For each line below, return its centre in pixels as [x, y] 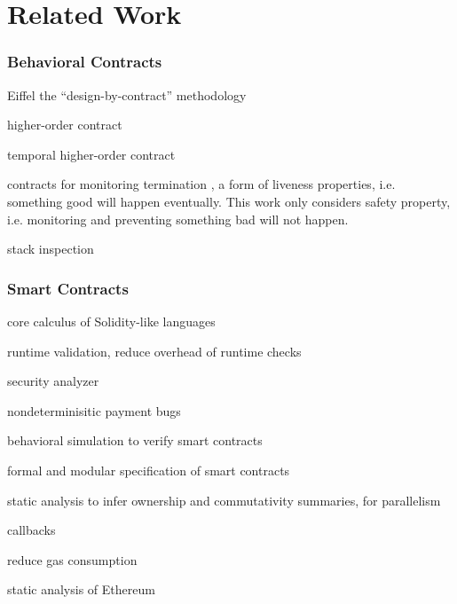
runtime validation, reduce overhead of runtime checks [154, 351]
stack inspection [51, 249]
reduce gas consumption [72, 559]
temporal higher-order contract [91, 154]
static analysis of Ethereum [81, 589]
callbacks [32, 530]
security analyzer [53, 381]
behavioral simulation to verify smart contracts [135, 440]
